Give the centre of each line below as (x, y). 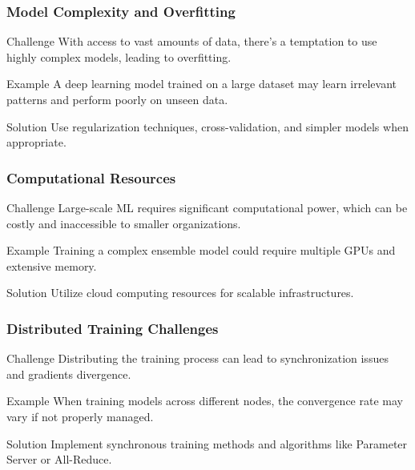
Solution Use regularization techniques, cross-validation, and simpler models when (207, 126)
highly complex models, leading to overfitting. (119, 56)
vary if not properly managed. (80, 416)
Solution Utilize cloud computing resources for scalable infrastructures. (180, 293)
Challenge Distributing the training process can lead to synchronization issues (197, 358)
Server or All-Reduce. (59, 459)
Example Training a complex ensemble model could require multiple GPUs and (201, 250)
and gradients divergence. (69, 374)
